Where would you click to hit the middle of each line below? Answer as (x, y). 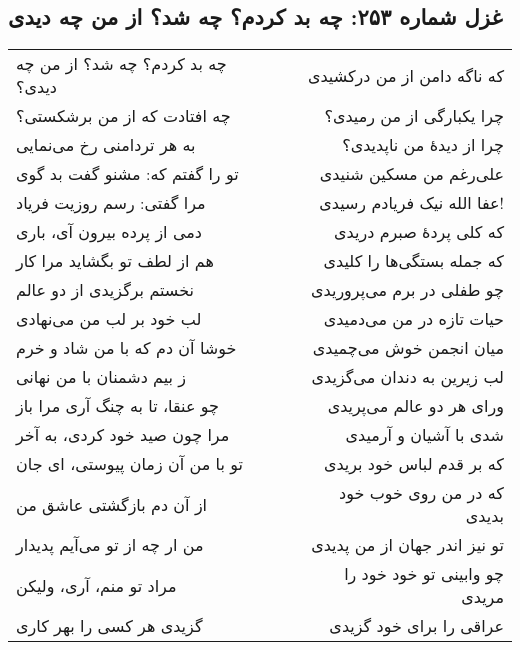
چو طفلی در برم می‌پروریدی (407, 290)
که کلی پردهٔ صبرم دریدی (419, 232)
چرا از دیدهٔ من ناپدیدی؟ (423, 145)
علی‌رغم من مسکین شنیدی (411, 174)
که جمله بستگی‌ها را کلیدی (413, 261)
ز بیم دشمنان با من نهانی (101, 377)
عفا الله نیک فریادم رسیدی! (411, 203)
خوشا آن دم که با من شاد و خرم (126, 348)
